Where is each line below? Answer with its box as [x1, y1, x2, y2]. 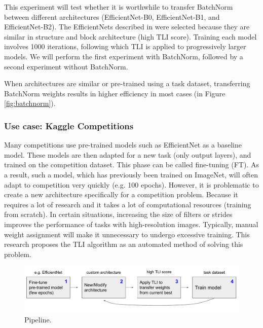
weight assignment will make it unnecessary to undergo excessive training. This [4, 229, 250, 239]
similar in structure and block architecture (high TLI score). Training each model [4, 31, 257, 42]
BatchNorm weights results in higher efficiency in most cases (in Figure [4, 88, 226, 98]
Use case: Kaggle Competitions [4, 119, 134, 132]
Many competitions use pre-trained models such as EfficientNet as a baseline [4, 139, 242, 150]
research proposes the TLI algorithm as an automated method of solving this [4, 239, 243, 249]
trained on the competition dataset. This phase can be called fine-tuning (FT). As [4, 159, 259, 170]
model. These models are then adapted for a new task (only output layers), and [4, 149, 251, 160]
